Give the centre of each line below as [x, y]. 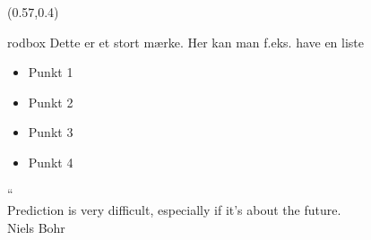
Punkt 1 [51, 72]
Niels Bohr [36, 227]
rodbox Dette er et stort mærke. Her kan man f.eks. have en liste [186, 42]
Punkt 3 [51, 132]
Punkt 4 [51, 162]
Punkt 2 [51, 102]
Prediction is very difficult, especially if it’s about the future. [174, 210]
